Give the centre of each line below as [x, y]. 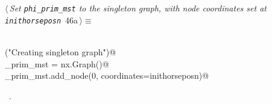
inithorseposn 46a [42, 20]
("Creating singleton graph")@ [61, 51]
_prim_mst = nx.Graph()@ [57, 63]
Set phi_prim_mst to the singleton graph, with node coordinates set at [138, 8]
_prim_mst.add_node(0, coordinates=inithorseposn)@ [107, 75]
